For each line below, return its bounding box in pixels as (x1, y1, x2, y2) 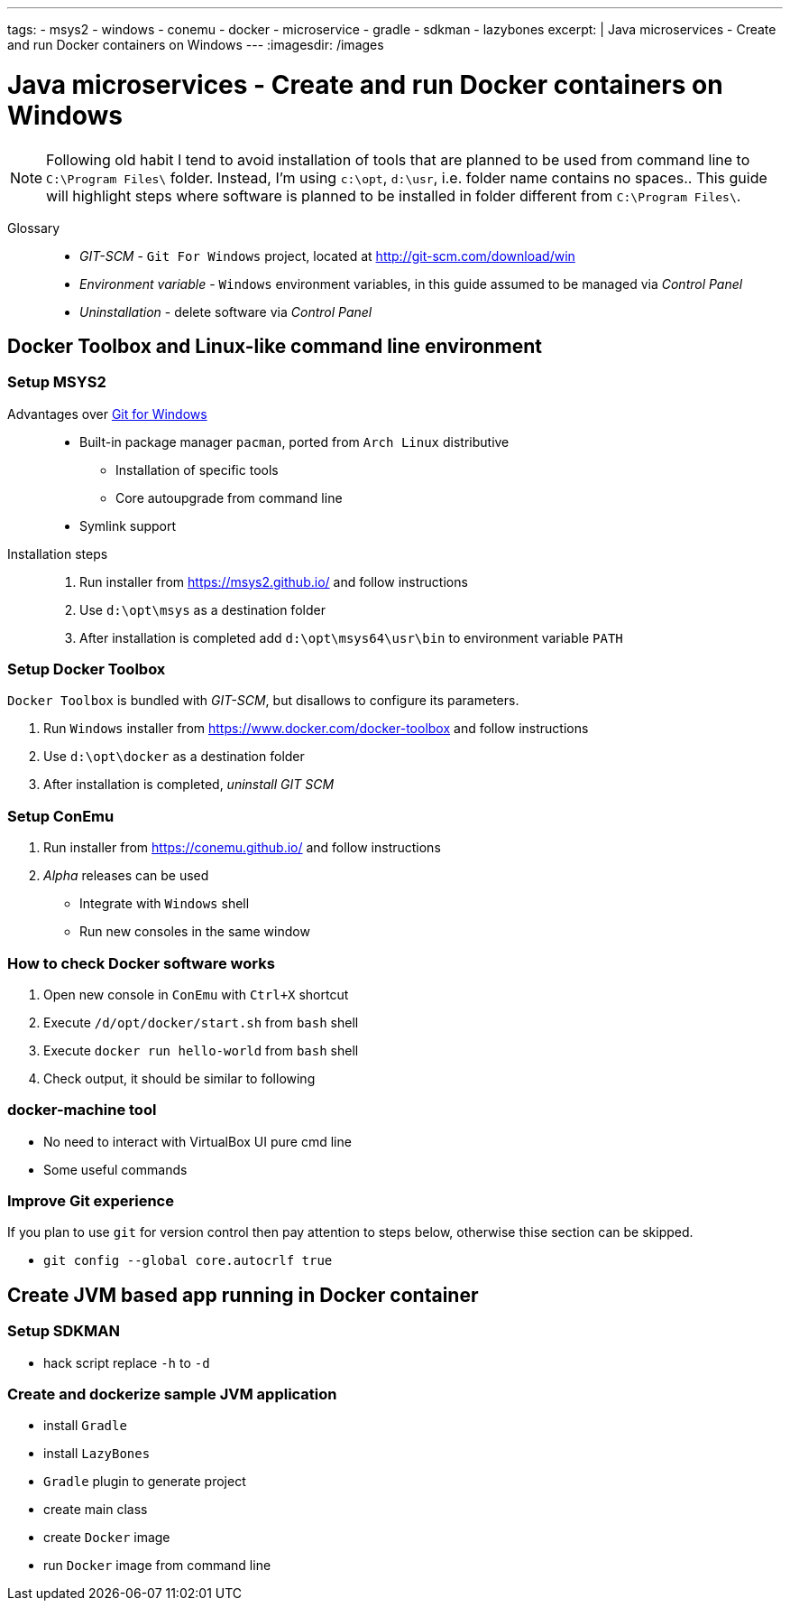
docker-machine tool (7, 1101, 157, 1120)
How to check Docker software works (7, 953, 275, 972)
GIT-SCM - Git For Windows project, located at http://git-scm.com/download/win (79, 247, 575, 264)
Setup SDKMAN (7, 1322, 121, 1341)
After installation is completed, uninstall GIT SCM (43, 776, 335, 793)
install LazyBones (43, 1445, 151, 1462)
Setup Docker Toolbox (7, 660, 166, 679)
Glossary (7, 219, 60, 236)
